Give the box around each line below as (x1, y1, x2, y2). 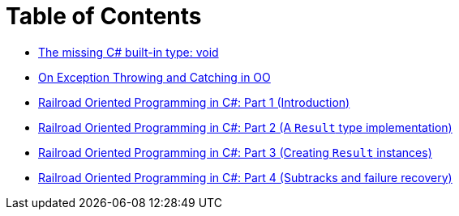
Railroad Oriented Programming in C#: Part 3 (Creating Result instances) (38, 145, 432, 159)
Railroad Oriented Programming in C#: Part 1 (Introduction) (38, 95, 350, 109)
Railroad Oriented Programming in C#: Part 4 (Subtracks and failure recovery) (38, 170, 453, 184)
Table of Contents (6, 2, 202, 30)
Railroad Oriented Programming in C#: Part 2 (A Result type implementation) (38, 120, 453, 134)
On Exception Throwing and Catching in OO (38, 70, 271, 84)
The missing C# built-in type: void (38, 44, 219, 59)
